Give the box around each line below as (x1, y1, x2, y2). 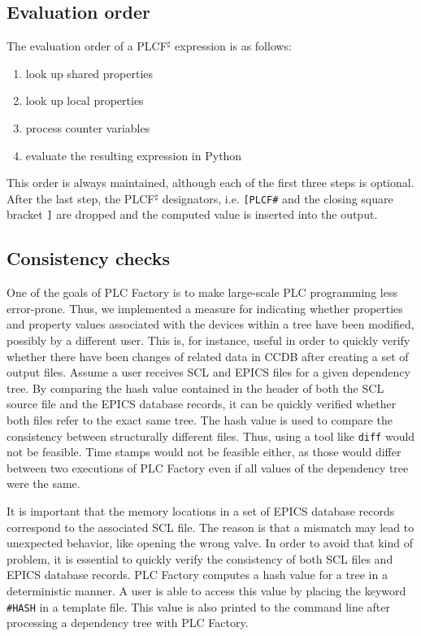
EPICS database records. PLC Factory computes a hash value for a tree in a (7, 566, 388, 583)
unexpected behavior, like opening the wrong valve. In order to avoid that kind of (7, 534, 413, 551)
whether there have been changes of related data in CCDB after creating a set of (7, 347, 409, 364)
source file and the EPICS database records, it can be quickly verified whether (7, 395, 397, 412)
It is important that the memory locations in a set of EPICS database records (7, 503, 395, 520)
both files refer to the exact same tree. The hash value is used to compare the (7, 412, 393, 429)
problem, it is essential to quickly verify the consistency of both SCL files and (7, 550, 393, 567)
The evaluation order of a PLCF (7, 37, 167, 54)
